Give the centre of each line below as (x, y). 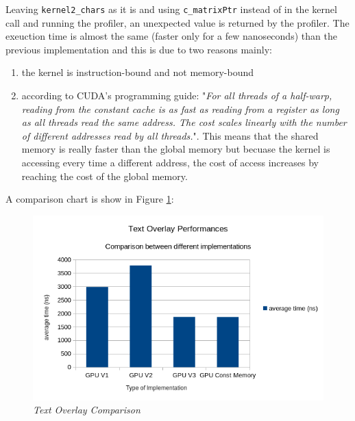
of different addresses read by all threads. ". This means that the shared (170, 135)
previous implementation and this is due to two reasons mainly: (139, 49)
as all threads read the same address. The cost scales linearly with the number (184, 122)
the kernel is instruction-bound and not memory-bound (138, 72)
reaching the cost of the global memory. (105, 176)
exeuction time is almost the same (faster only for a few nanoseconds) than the (171, 36)
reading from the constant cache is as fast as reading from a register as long (180, 109)
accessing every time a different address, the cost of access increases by (170, 162)
